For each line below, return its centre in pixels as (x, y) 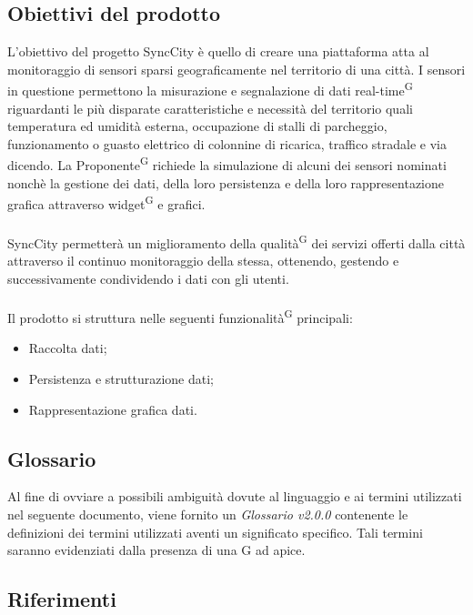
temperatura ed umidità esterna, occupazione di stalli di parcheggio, (197, 126)
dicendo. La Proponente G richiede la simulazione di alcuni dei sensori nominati (227, 164)
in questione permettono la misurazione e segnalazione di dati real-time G (210, 89)
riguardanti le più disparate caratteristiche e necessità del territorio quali (210, 108)
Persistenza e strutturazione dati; (121, 378)
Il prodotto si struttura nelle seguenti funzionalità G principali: (180, 316)
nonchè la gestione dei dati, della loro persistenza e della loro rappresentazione (226, 182)
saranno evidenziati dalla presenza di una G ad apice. (156, 550)
